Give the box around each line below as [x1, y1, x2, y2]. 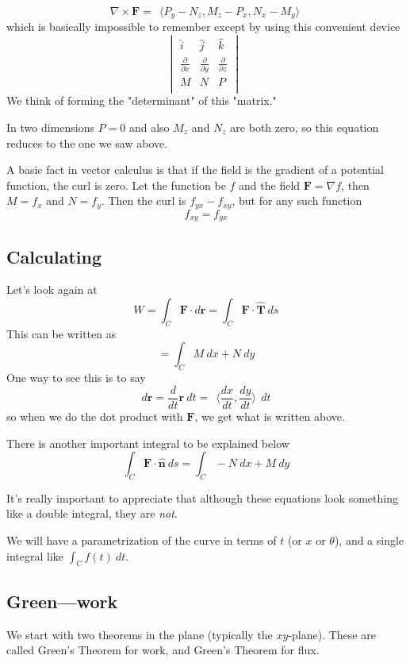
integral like [6, 547, 63, 564]
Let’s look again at [6, 281, 98, 298]
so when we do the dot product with [6, 407, 183, 424]
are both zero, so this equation [230, 118, 379, 135]
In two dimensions [6, 118, 94, 135]
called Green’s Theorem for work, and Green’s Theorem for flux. [6, 642, 320, 658]
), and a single [334, 532, 404, 549]
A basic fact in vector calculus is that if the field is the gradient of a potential [6, 161, 384, 178]
